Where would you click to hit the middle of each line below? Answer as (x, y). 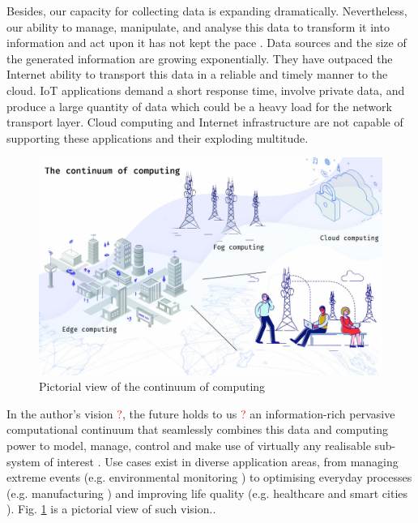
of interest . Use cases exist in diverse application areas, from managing (221, 461)
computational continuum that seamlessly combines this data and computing (197, 429)
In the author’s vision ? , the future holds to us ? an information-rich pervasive (201, 413)
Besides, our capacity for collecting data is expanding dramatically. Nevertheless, (207, 11)
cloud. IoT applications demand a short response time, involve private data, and (206, 90)
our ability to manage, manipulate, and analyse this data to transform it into (198, 26)
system (23, 461)
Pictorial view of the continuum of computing (152, 386)
